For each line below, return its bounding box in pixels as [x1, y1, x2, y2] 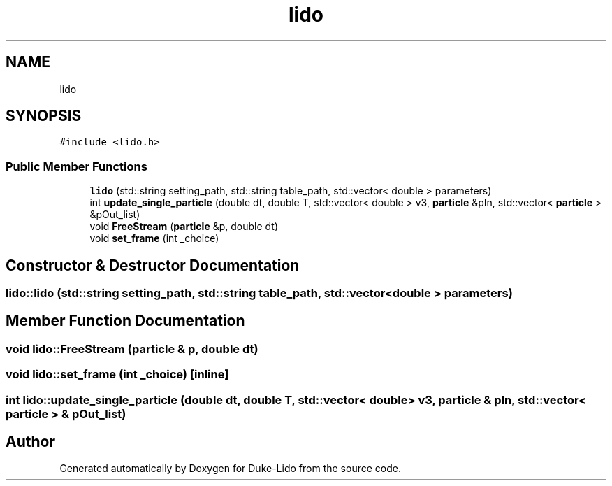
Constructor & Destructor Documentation [6, 256, 300, 274]
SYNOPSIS [6, 107, 82, 125]
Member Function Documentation [6, 312, 245, 330]
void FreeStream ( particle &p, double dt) [89, 220, 278, 233]
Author [6, 433, 55, 451]
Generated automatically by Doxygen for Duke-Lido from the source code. [59, 462, 401, 475]
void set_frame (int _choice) [89, 232, 219, 245]
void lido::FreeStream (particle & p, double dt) [6, 341, 258, 356]
